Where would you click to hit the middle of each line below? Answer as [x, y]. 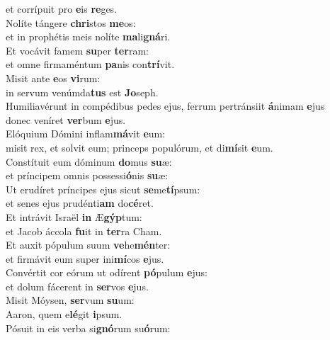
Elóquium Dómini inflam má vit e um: [86, 134]
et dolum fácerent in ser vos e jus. [77, 286]
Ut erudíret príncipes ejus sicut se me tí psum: [103, 189]
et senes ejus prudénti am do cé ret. [80, 203]
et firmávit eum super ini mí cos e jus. [85, 258]
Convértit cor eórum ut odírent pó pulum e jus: [107, 272]
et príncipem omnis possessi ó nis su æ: [87, 175]
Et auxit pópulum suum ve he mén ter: [88, 245]
